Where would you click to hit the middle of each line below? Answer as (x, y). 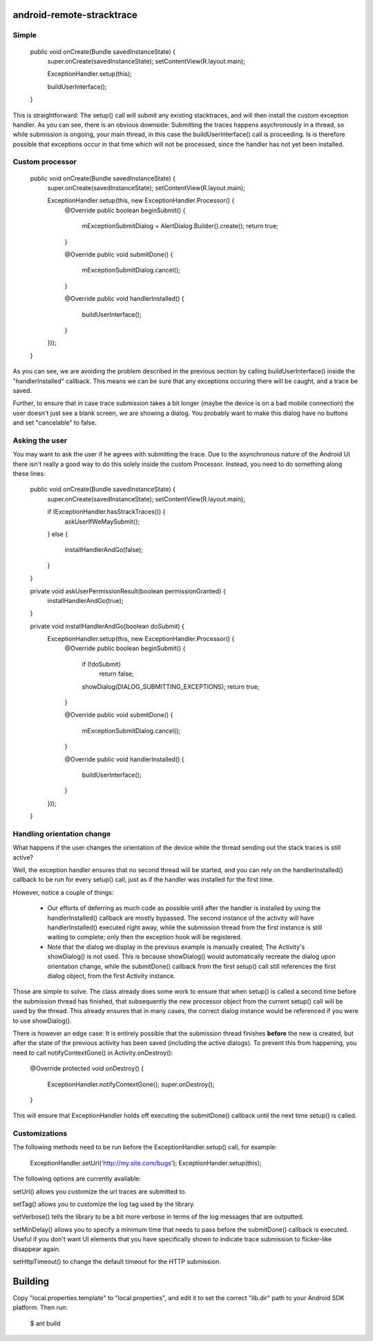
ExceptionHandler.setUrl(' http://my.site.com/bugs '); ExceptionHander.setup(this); (146, 1163)
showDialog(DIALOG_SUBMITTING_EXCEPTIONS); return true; (171, 686)
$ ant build (45, 1323)
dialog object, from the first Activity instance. (112, 976)
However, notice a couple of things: (63, 892)
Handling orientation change (62, 833)
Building (31, 1281)
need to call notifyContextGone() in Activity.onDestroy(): (93, 1053)
